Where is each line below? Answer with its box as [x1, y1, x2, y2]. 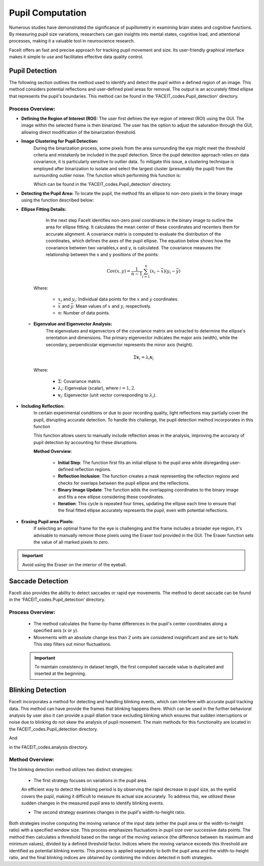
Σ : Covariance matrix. [58, 378, 102, 384]
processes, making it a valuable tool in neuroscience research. [9, 38, 135, 44]
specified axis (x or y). [33, 627, 79, 633]
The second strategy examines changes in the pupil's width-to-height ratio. [33, 809, 186, 815]
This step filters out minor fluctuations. [33, 641, 112, 647]
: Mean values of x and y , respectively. [73, 303, 152, 309]
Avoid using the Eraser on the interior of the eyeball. [22, 561, 127, 567]
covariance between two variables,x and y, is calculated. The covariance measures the [45, 244, 221, 250]
